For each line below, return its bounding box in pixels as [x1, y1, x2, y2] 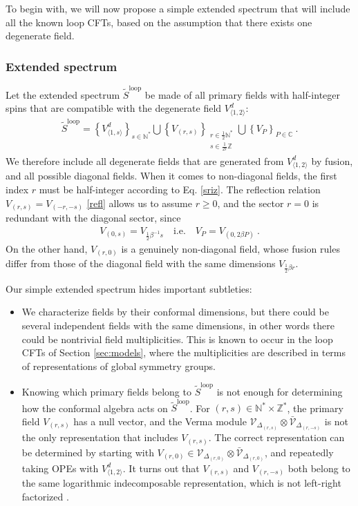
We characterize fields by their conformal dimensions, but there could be [21, 304, 329, 319]
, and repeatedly [264, 445, 334, 459]
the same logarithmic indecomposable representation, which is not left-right [21, 476, 341, 490]
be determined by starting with [21, 445, 154, 459]
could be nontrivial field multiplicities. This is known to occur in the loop [21, 331, 333, 346]
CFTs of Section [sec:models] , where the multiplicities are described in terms [21, 345, 346, 360]
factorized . [21, 489, 69, 503]
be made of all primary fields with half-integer [144, 87, 341, 101]
